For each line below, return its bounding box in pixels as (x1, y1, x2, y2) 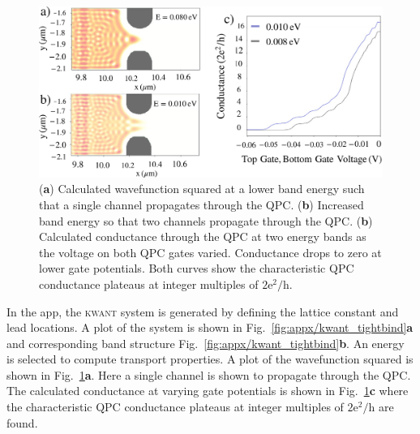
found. (6, 414, 38, 431)
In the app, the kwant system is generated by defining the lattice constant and (6, 303, 399, 320)
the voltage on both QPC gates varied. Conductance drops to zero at (39, 243, 382, 260)
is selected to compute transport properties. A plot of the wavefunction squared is (6, 350, 414, 367)
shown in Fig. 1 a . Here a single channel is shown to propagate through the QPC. (6, 366, 411, 383)
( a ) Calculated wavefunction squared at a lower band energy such (39, 180, 365, 197)
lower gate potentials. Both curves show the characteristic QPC (39, 260, 354, 277)
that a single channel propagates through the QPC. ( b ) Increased (39, 196, 364, 213)
